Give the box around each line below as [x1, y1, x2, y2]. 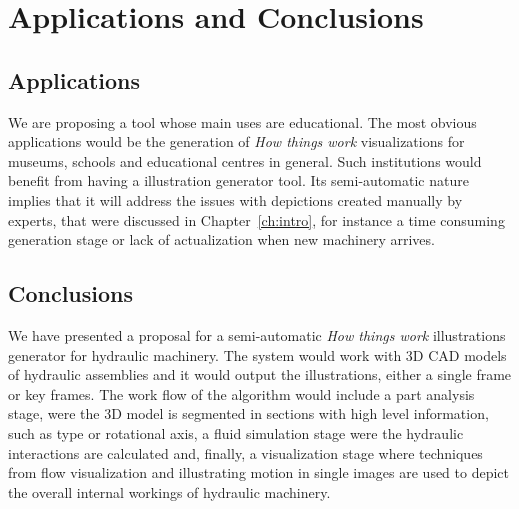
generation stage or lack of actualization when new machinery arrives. [8, 229, 435, 250]
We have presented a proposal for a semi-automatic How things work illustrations [8, 324, 506, 345]
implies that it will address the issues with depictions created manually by [8, 189, 463, 210]
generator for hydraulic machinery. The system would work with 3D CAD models [8, 344, 507, 365]
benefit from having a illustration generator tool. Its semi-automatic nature [8, 170, 469, 191]
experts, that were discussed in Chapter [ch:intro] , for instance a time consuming [8, 209, 505, 230]
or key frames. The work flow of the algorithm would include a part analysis [8, 383, 475, 404]
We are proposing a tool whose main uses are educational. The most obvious [8, 111, 477, 132]
